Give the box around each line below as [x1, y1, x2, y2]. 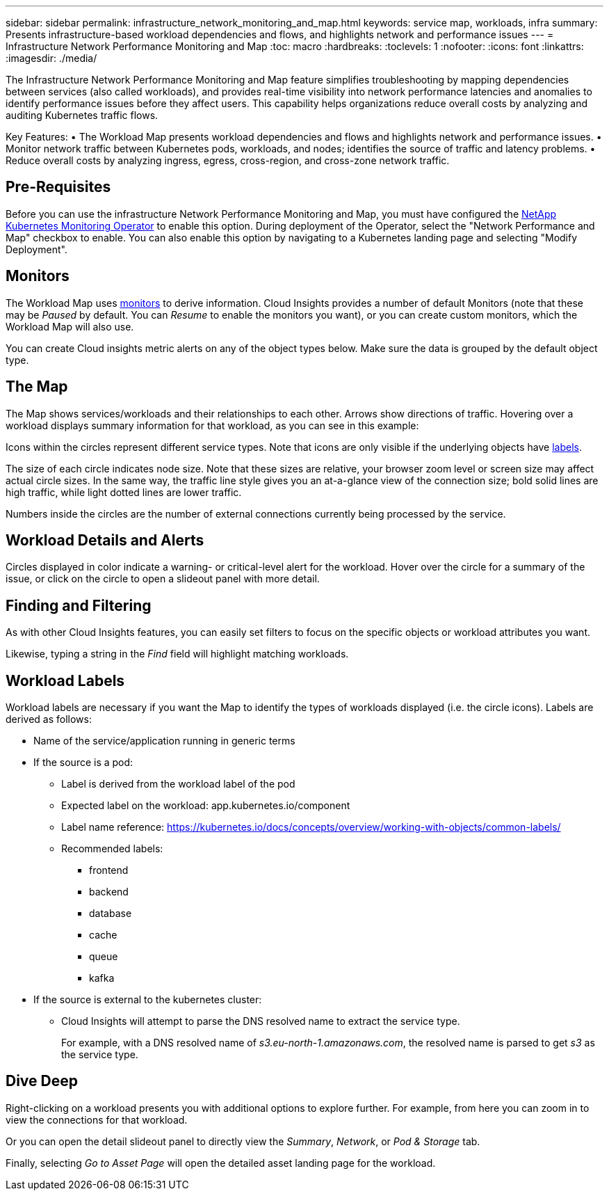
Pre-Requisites [6, 178, 111, 196]
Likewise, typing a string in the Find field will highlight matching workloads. [6, 648, 349, 660]
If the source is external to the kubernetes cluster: [33, 994, 262, 1006]
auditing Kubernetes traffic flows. [6, 109, 159, 121]
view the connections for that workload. [6, 1113, 188, 1126]
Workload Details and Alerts [6, 531, 204, 549]
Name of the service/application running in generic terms [33, 735, 295, 747]
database [89, 907, 132, 920]
